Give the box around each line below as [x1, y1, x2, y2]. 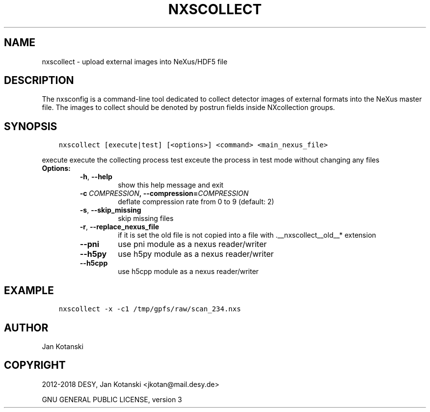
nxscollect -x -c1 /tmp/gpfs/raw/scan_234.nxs [58, 305, 241, 313]
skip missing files [118, 214, 174, 223]
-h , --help [80, 172, 112, 181]
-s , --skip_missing [80, 206, 141, 215]
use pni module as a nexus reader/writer [118, 239, 267, 249]
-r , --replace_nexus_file [80, 222, 160, 231]
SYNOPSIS [4, 120, 57, 133]
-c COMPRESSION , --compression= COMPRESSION [80, 189, 249, 198]
